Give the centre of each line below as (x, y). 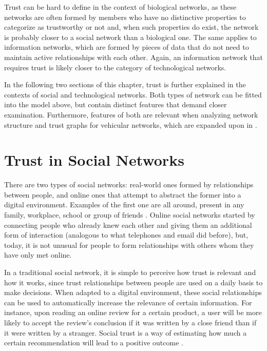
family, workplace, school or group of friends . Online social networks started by (130, 215)
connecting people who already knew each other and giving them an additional (128, 225)
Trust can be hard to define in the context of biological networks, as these (120, 7)
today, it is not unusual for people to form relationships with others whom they (129, 245)
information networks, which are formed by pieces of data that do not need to (127, 47)
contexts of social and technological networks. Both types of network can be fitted (133, 94)
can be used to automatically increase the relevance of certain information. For (128, 302)
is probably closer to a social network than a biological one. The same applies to (130, 37)
